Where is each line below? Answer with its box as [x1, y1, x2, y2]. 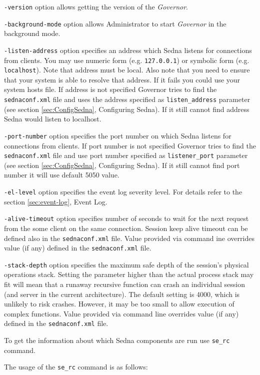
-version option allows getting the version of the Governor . [4, 1, 188, 11]
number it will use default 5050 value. [4, 169, 119, 180]
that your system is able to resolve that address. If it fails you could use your [4, 74, 240, 84]
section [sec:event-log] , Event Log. [4, 196, 107, 206]
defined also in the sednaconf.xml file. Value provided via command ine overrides [4, 232, 254, 243]
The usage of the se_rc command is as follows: [4, 361, 148, 372]
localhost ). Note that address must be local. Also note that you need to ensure [4, 64, 250, 75]
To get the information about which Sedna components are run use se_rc [4, 335, 230, 345]
